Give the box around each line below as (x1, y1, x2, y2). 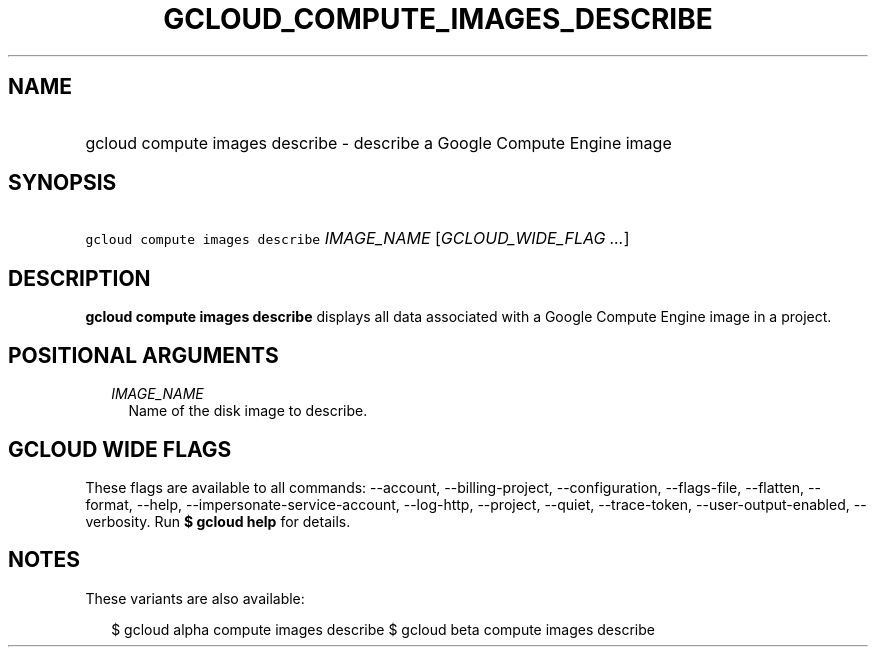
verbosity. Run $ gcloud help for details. (85, 512, 351, 530)
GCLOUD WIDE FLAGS (8, 436, 232, 462)
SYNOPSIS (8, 170, 117, 196)
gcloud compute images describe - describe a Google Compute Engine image (85, 132, 672, 153)
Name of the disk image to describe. (128, 402, 368, 420)
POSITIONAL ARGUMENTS (8, 342, 279, 368)
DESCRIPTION (8, 265, 151, 291)
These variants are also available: (85, 589, 305, 607)
